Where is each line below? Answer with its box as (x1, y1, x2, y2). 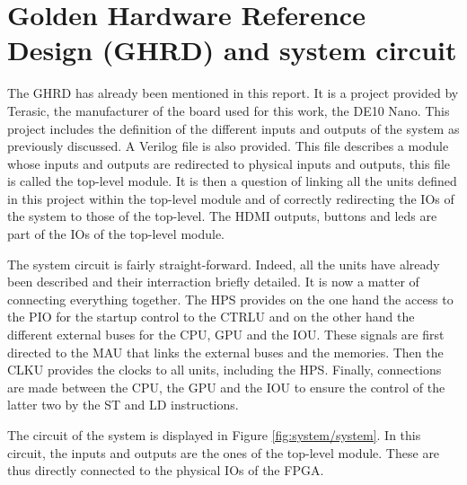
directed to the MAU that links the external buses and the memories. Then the (7, 342, 444, 361)
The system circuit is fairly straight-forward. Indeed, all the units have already (7, 254, 440, 273)
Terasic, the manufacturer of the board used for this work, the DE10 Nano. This (7, 101, 450, 119)
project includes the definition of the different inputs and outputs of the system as (7, 119, 460, 137)
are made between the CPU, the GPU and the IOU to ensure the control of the (7, 377, 445, 396)
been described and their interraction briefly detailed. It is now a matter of (7, 272, 419, 291)
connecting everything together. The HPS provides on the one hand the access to (7, 289, 454, 308)
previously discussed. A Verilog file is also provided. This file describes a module (7, 137, 449, 155)
